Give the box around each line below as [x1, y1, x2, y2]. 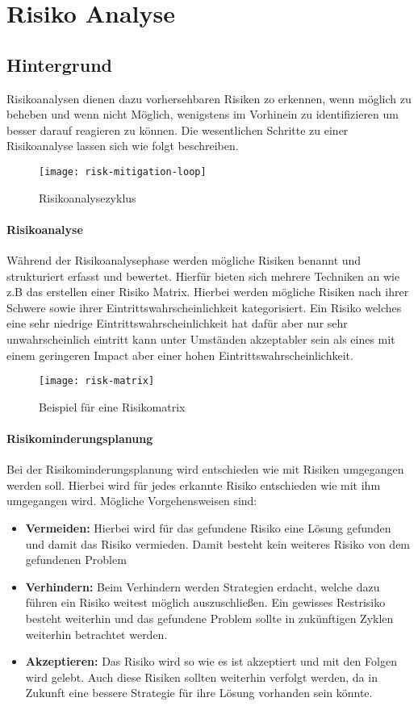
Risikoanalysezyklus [39, 189, 136, 206]
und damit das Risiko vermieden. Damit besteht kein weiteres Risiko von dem [25, 535, 411, 552]
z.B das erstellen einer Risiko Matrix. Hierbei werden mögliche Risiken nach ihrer [6, 283, 409, 300]
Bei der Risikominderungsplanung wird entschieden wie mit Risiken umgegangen [6, 461, 404, 478]
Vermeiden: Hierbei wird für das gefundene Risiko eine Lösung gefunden [25, 519, 391, 536]
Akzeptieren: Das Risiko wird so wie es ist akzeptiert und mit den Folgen [25, 653, 397, 670]
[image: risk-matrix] [39, 375, 155, 387]
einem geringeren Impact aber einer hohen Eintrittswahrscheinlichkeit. [6, 346, 353, 363]
